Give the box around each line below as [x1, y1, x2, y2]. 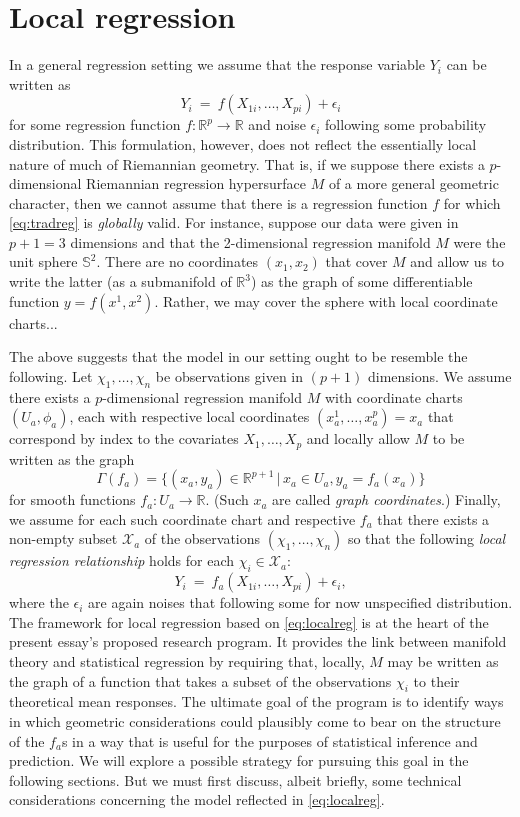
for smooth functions [9, 489, 136, 510]
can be [446, 54, 487, 75]
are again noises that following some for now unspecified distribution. [88, 592, 513, 613]
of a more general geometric [328, 173, 499, 194]
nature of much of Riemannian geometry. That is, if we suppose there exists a [9, 153, 485, 174]
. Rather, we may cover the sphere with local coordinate [154, 290, 498, 311]
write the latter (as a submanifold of [9, 271, 232, 292]
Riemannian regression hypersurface [86, 173, 307, 194]
